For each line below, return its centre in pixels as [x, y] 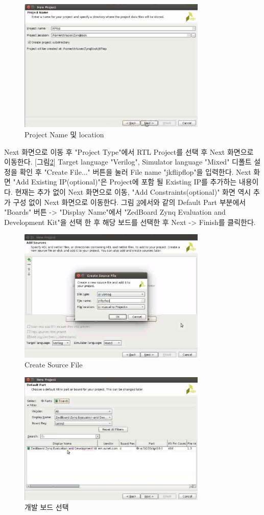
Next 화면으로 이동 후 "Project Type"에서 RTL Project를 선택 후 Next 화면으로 [129, 151]
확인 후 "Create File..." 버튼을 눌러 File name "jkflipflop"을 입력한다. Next [135, 171]
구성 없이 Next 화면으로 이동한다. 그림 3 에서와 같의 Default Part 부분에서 [129, 202]
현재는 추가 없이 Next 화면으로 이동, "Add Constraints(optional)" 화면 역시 [133, 192]
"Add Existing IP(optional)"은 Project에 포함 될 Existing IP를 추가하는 [125, 182]
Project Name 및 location [64, 135]
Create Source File [54, 365]
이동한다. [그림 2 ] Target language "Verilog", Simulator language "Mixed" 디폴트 [128, 162]
